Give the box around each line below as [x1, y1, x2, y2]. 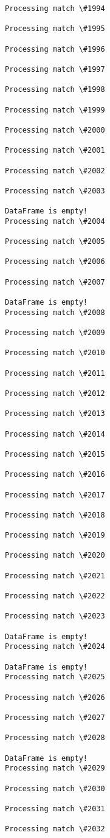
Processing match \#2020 [5, 551, 105, 560]
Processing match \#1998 [5, 85, 105, 94]
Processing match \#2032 [5, 825, 105, 834]
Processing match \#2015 [5, 449, 105, 459]
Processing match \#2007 [5, 277, 105, 286]
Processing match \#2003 [5, 186, 105, 195]
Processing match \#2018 [5, 510, 105, 519]
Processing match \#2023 [5, 612, 105, 621]
